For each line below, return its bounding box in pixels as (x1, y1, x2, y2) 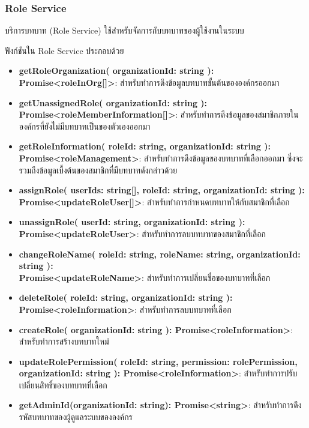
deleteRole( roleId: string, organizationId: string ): (19, 291, 233, 304)
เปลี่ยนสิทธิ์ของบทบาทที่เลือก (19, 378, 107, 391)
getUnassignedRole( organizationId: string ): (19, 96, 208, 109)
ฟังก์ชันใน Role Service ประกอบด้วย (5, 44, 124, 56)
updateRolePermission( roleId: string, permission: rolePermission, (19, 355, 298, 367)
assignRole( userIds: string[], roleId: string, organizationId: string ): (19, 184, 305, 196)
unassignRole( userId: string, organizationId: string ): (19, 216, 245, 228)
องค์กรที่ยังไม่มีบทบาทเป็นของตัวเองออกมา (19, 119, 151, 132)
